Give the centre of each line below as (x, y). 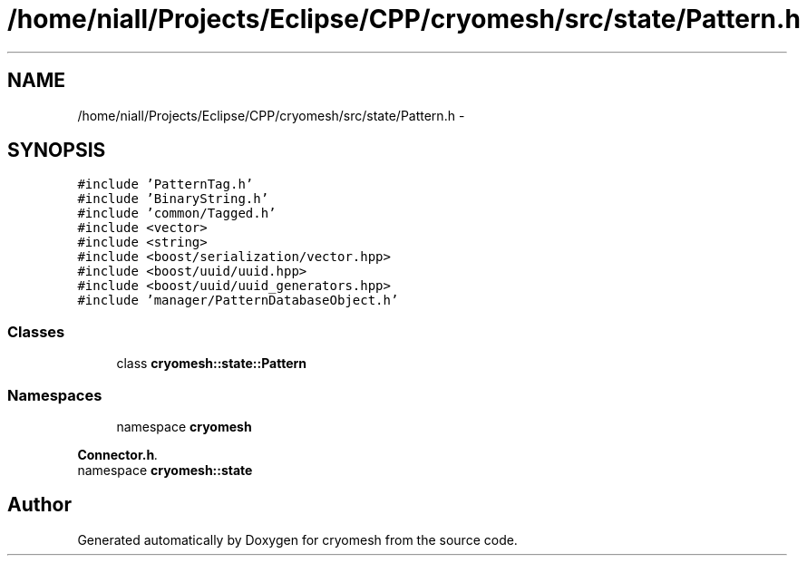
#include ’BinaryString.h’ (173, 199)
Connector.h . (118, 454)
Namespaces (55, 395)
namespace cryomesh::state (165, 470)
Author (39, 505)
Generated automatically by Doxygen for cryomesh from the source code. (297, 539)
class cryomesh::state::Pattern (211, 364)
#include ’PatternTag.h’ (165, 184)
